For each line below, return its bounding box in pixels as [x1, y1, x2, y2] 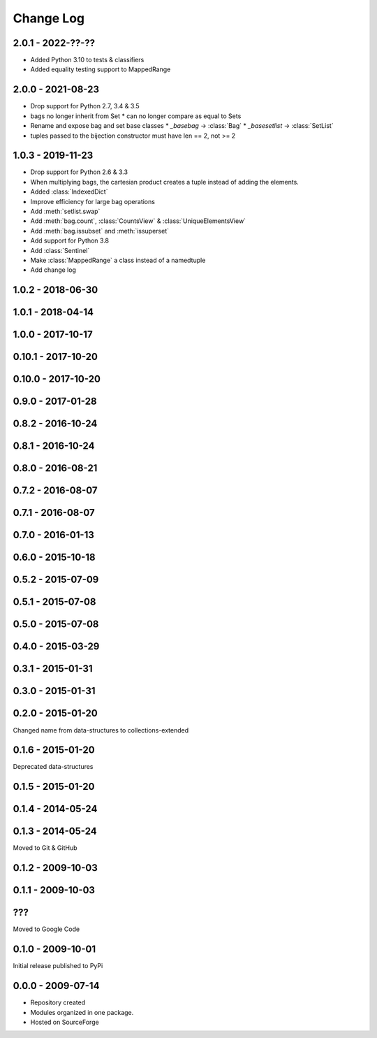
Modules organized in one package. [30, 1008, 134, 1016]
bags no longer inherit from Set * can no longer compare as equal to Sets [30, 112, 242, 120]
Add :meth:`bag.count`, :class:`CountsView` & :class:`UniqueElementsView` [30, 217, 246, 225]
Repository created [30, 998, 86, 1007]
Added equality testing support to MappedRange [30, 65, 171, 73]
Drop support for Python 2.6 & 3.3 [30, 168, 128, 176]
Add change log [30, 266, 77, 274]
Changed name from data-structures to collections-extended [13, 726, 189, 734]
